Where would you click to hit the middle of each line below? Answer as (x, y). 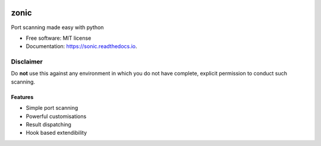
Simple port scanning (52, 108)
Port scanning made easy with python (57, 27)
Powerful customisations (56, 116)
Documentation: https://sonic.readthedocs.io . (81, 46)
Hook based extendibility (56, 133)
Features (22, 97)
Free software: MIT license (59, 38)
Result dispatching (48, 124)
